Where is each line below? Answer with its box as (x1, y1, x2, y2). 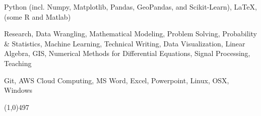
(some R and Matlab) (4, 11, 71, 22)
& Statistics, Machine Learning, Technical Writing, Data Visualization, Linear (4, 38, 245, 48)
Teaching (4, 57, 32, 68)
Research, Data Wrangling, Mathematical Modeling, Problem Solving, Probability (4, 28, 257, 39)
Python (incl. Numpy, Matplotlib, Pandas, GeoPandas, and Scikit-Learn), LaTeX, (4, 2, 257, 12)
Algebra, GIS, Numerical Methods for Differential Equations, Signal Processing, (4, 48, 250, 59)
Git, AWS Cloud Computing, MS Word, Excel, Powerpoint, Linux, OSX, (4, 75, 229, 85)
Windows (4, 85, 33, 95)
